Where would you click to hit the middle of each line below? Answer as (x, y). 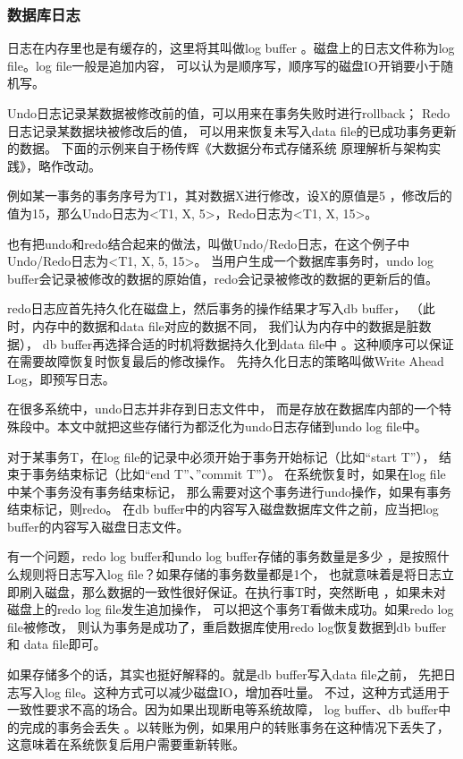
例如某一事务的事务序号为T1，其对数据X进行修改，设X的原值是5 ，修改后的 (230, 196)
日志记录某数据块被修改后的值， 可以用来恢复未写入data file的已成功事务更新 (232, 130)
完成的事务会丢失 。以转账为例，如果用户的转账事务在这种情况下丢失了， (234, 726)
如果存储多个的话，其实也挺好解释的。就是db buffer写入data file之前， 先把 (226, 674)
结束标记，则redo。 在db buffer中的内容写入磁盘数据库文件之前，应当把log (223, 509)
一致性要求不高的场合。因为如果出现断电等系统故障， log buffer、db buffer (223, 709)
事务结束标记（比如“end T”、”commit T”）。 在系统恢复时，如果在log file (239, 474)
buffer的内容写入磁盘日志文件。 (98, 526)
